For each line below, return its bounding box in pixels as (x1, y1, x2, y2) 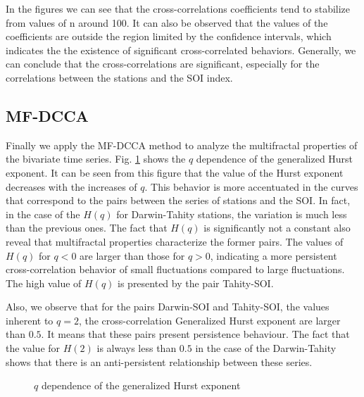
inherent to (6, 313, 54, 327)
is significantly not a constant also (203, 220, 351, 235)
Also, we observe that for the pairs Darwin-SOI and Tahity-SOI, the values (6, 299, 330, 314)
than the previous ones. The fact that (6, 220, 168, 235)
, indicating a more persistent (210, 248, 337, 263)
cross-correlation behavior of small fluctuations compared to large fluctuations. (6, 262, 345, 277)
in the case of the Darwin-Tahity (195, 341, 337, 355)
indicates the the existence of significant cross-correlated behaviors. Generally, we (6, 42, 356, 57)
